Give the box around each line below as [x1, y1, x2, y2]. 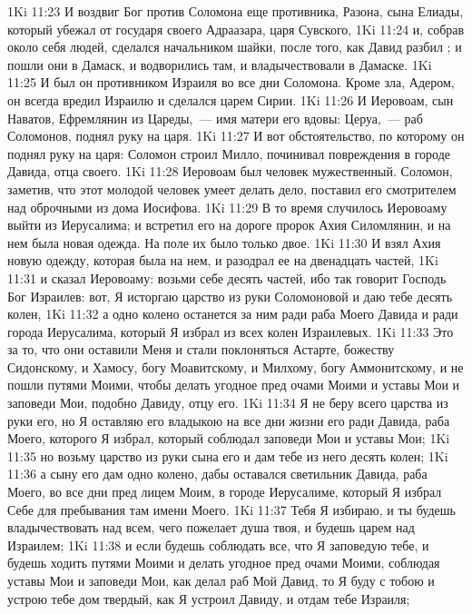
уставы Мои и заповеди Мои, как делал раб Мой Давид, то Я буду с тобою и [7, 571, 435, 589]
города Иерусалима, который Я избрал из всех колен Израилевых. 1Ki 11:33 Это [7, 322, 454, 341]
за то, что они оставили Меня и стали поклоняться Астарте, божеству [7, 340, 395, 359]
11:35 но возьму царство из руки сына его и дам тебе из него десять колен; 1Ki [7, 446, 448, 465]
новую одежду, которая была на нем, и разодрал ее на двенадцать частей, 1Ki [7, 251, 438, 270]
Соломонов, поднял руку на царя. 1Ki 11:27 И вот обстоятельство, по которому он [7, 126, 465, 145]
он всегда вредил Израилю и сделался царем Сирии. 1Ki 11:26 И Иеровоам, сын [7, 90, 454, 109]
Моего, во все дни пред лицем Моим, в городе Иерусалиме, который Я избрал [7, 482, 442, 501]
